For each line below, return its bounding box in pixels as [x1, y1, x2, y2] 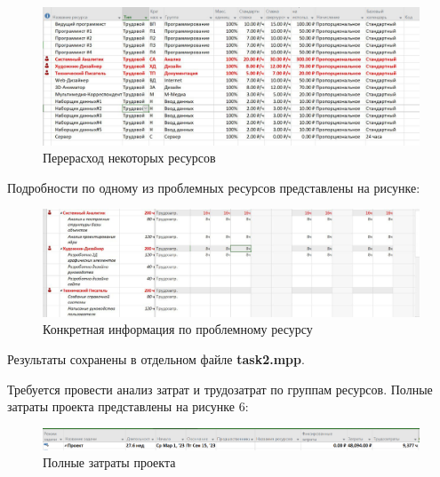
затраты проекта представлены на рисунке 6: [7, 397, 249, 416]
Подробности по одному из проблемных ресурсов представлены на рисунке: [7, 178, 420, 196]
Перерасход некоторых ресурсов [43, 148, 216, 167]
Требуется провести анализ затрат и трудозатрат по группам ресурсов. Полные [7, 379, 433, 398]
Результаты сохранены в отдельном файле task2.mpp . [7, 349, 305, 368]
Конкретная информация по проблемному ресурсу [43, 320, 313, 338]
